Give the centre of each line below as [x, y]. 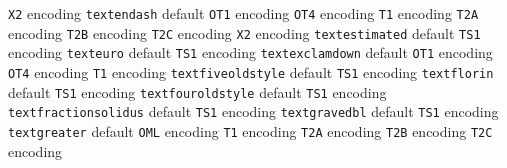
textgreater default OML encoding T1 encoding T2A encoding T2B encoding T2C [250, 130]
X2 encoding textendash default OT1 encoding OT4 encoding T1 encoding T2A [243, 13]
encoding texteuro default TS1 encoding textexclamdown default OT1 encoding [250, 52]
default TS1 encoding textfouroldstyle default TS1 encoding [197, 91]
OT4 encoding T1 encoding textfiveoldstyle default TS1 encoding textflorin [251, 71]
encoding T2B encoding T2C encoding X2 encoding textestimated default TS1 [244, 32]
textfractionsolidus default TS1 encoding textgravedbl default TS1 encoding [253, 111]
